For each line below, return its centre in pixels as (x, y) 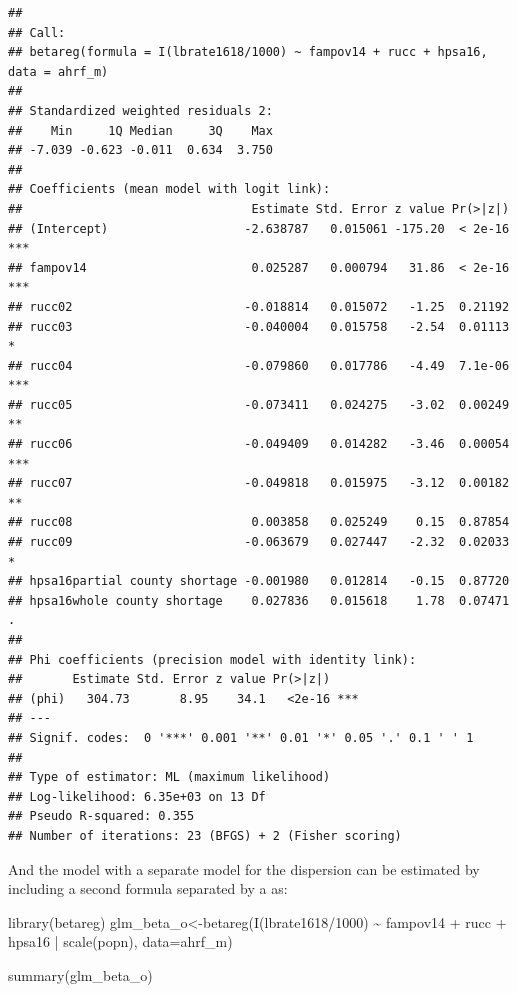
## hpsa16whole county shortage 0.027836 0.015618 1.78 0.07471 (259, 600)
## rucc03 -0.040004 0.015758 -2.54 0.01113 (259, 326)
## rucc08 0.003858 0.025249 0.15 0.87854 (259, 522)
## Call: (37, 32)
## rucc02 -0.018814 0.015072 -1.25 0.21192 (259, 306)
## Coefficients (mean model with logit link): (169, 189)
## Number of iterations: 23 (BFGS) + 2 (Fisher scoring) (205, 835)
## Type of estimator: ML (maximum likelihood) (169, 777)
